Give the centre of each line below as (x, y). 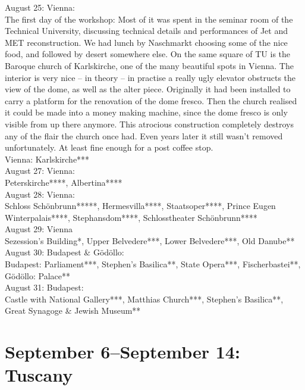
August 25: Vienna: (40, 7)
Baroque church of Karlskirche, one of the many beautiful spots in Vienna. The (149, 65)
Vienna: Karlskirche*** (47, 159)
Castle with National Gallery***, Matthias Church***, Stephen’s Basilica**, (144, 299)
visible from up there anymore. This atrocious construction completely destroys (150, 124)
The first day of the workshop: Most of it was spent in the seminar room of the (149, 19)
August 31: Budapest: (44, 287)
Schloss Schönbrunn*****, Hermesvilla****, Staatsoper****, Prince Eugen (140, 206)
